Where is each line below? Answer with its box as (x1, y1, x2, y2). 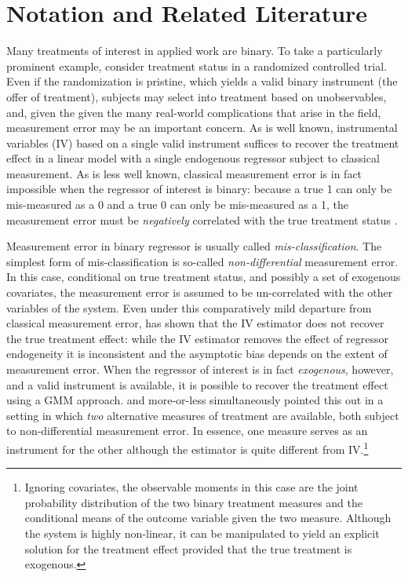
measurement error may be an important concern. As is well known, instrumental (6, 119, 398, 136)
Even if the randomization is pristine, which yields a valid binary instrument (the (6, 73, 398, 89)
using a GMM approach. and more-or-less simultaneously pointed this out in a (6, 392, 384, 408)
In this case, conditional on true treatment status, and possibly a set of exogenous (6, 268, 401, 285)
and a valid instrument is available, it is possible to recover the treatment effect (6, 376, 388, 393)
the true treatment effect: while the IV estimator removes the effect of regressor (6, 330, 388, 346)
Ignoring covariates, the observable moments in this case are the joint (24, 479, 359, 495)
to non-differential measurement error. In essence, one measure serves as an (6, 422, 368, 439)
